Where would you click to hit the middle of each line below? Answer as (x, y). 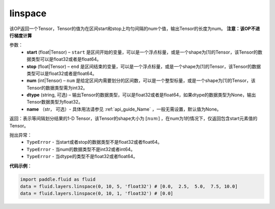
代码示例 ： (21, 166)
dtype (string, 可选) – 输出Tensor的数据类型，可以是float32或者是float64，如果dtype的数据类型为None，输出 (141, 95)
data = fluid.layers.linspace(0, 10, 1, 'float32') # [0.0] (97, 193)
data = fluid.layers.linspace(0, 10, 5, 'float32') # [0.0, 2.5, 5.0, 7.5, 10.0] (129, 186)
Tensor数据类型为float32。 (55, 102)
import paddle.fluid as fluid (58, 179)
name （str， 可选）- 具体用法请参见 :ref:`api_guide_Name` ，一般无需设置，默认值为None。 (124, 109)
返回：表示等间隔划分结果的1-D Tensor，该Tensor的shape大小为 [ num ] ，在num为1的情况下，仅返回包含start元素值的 (133, 119)
